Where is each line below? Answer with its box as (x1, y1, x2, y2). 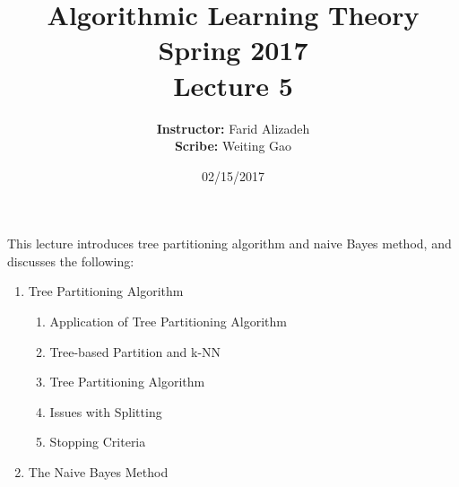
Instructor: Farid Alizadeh (156, 118, 310, 137)
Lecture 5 (173, 66, 293, 103)
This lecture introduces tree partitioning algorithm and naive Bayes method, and (7, 234, 452, 253)
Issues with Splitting (49, 402, 162, 421)
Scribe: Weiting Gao (174, 136, 292, 155)
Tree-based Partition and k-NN (49, 342, 221, 361)
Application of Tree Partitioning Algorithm (49, 312, 288, 331)
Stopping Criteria (49, 432, 146, 451)
